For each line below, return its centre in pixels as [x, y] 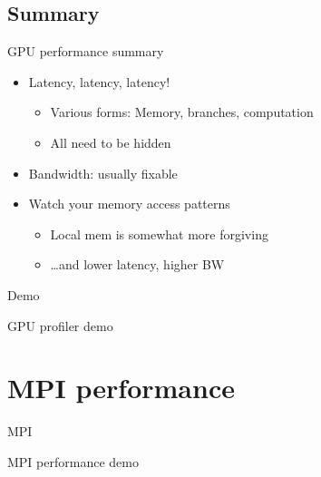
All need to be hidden [111, 142]
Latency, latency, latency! [99, 81]
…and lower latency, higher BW [137, 264]
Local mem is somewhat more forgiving [159, 234]
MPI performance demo [73, 461]
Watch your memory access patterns [129, 204]
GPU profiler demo [60, 325]
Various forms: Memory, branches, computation [182, 112]
